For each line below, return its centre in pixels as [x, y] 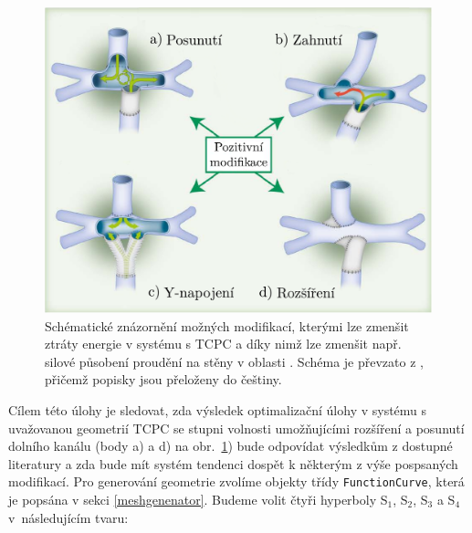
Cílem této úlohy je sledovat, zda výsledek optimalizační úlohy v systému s [218, 409]
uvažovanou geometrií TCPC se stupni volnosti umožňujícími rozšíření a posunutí [236, 428]
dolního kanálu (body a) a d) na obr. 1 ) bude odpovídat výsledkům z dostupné [231, 446]
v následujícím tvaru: [68, 517]
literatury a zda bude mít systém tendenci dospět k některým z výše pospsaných [233, 463]
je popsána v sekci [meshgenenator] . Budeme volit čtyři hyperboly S [198, 499]
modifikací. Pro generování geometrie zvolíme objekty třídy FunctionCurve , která [236, 481]
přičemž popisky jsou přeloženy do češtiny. [163, 379]
